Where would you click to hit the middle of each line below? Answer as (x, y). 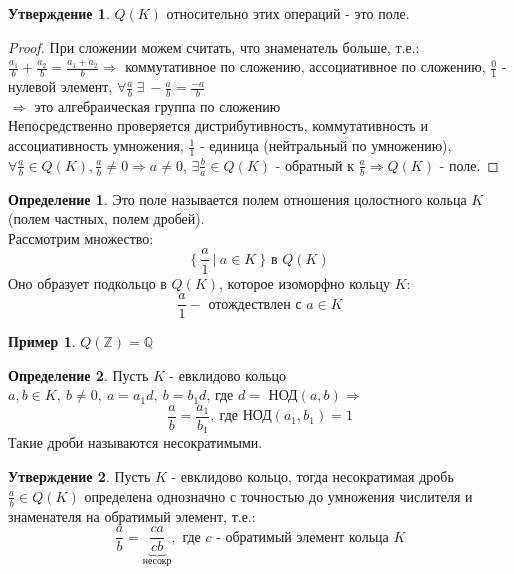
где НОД (245, 416)
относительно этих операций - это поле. (288, 13)
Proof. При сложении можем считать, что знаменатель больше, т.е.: (214, 46)
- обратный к (314, 164)
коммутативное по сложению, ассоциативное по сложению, (305, 66)
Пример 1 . (42, 341)
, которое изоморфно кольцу (304, 282)
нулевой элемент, (60, 86)
